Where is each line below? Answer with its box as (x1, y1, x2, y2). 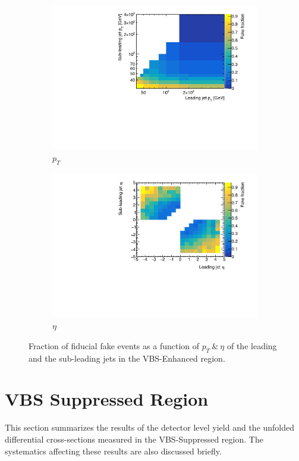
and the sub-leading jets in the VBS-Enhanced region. (29, 352, 225, 364)
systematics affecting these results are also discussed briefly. (5, 444, 222, 457)
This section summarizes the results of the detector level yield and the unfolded (5, 421, 295, 434)
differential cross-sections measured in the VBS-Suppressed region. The (5, 432, 263, 445)
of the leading (226, 339, 277, 352)
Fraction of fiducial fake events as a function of (29, 339, 200, 352)
